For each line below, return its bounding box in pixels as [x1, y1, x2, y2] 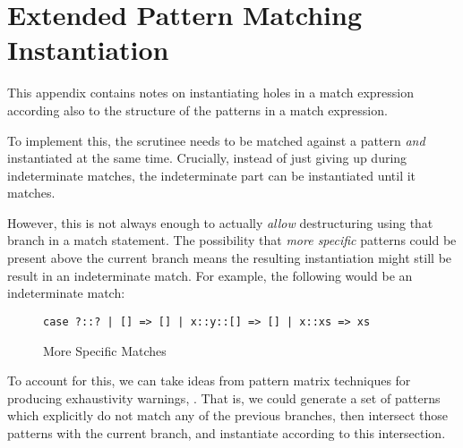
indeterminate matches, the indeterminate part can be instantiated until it [7, 165, 416, 184]
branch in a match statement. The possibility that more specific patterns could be [7, 231, 457, 249]
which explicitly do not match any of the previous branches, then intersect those [7, 406, 448, 425]
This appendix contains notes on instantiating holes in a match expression [7, 83, 415, 102]
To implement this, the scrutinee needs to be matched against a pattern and [7, 131, 425, 149]
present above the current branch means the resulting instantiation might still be [7, 249, 452, 267]
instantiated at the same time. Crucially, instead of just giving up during [7, 148, 407, 167]
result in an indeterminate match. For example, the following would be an [7, 266, 413, 284]
